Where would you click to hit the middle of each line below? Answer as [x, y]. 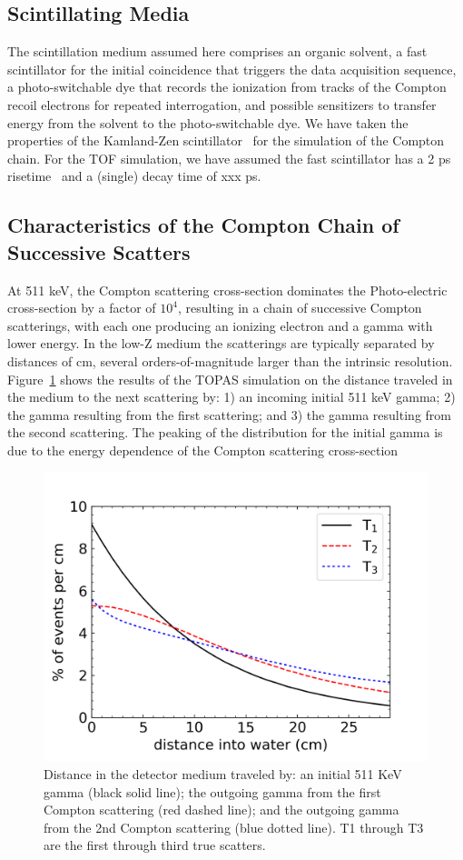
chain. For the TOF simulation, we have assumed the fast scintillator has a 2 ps [229, 158]
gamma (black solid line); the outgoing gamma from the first [212, 791]
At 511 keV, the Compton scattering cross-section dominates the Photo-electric [227, 290]
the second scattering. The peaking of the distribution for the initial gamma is [225, 432]
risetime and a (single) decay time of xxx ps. [134, 176]
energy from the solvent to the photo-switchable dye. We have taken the [208, 122]
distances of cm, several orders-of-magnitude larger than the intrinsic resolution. [230, 360]
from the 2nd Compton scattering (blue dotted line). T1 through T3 [234, 827]
